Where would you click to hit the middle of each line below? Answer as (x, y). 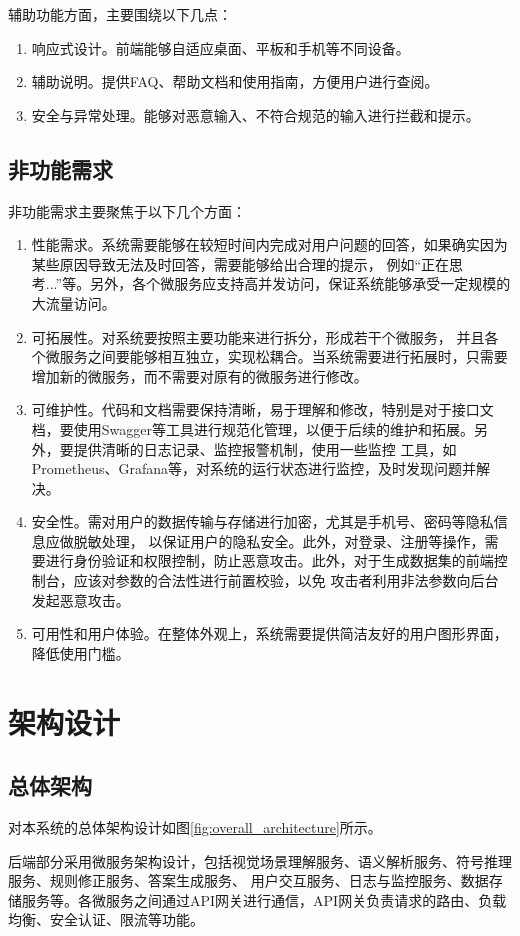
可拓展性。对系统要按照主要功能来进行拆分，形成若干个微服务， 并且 (258, 336)
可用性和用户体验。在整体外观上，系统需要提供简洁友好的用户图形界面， (269, 633)
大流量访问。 (73, 302)
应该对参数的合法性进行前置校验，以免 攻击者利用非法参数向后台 (286, 580)
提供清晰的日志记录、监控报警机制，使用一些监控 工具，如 (265, 448)
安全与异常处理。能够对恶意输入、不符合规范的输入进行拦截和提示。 (255, 114)
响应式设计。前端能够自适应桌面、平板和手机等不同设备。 (220, 47)
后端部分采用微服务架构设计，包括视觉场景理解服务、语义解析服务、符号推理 (260, 860)
